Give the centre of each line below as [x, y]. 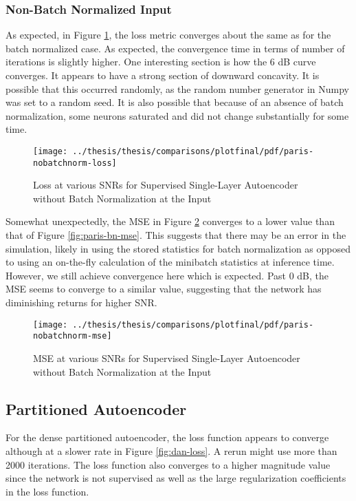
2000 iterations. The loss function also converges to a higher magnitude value [168, 464]
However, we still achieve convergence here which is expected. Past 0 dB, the [167, 275]
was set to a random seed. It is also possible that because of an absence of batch [175, 102]
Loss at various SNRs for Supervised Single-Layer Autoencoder [166, 185]
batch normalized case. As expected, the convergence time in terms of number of [175, 48]
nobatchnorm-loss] [75, 163]
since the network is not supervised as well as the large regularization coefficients [176, 478]
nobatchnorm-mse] [73, 336]
